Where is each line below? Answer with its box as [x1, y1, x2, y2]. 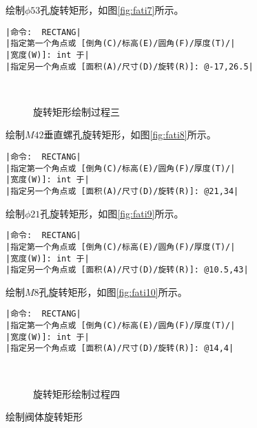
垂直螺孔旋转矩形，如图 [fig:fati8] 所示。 [43, 127, 216, 142]
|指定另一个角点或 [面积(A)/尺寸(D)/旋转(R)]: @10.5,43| [6, 265, 249, 275]
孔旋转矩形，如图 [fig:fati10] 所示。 [39, 284, 187, 299]
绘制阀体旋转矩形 [6, 409, 83, 424]
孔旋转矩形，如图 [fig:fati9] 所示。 [40, 206, 184, 220]
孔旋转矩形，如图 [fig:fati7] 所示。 [40, 3, 184, 17]
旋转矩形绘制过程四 [33, 386, 120, 400]
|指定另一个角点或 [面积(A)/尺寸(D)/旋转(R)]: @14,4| [6, 343, 234, 354]
